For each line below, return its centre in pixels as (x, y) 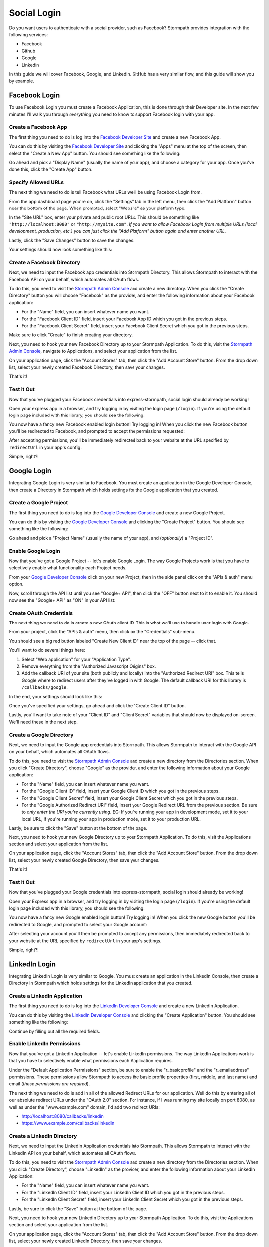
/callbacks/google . (45, 687)
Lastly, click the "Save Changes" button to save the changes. (72, 240)
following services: (29, 34)
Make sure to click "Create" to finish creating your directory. (71, 335)
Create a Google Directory (41, 735)
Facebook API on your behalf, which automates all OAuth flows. (74, 279)
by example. (22, 81)
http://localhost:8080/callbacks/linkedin (63, 1116)
